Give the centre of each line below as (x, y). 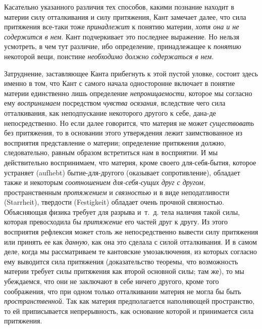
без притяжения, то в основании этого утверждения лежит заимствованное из (123, 133)
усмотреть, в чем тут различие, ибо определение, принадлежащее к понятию (123, 46)
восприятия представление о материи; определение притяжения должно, (115, 142)
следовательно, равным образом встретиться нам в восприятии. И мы (111, 152)
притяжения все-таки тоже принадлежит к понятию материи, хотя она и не (122, 27)
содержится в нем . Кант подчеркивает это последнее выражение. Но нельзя (122, 36)
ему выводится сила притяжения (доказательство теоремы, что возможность (121, 261)
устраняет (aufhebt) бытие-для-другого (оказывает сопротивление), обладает (122, 172)
